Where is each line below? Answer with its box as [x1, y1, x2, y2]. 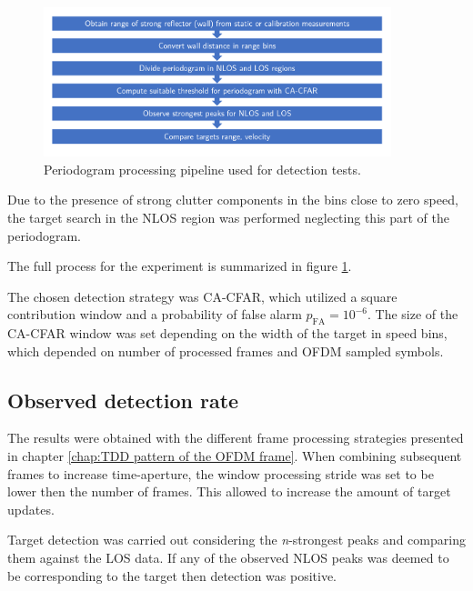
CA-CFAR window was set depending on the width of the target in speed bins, [7, 324, 448, 343]
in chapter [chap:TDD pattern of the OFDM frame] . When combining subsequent [7, 446, 462, 466]
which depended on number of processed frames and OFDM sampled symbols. [7, 341, 444, 360]
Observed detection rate [7, 386, 239, 414]
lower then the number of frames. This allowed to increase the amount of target [7, 482, 451, 501]
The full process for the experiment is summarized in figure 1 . [7, 256, 352, 275]
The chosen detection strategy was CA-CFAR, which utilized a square [7, 286, 398, 306]
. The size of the [367, 305, 458, 324]
